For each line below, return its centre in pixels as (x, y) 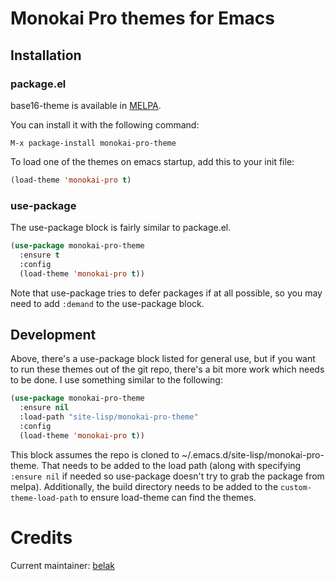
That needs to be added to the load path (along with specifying (171, 465)
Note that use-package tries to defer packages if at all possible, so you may (166, 293)
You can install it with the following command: (105, 124)
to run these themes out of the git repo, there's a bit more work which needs (167, 369)
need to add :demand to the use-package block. (107, 303)
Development (53, 334)
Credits (41, 537)
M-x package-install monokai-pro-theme (93, 143)
